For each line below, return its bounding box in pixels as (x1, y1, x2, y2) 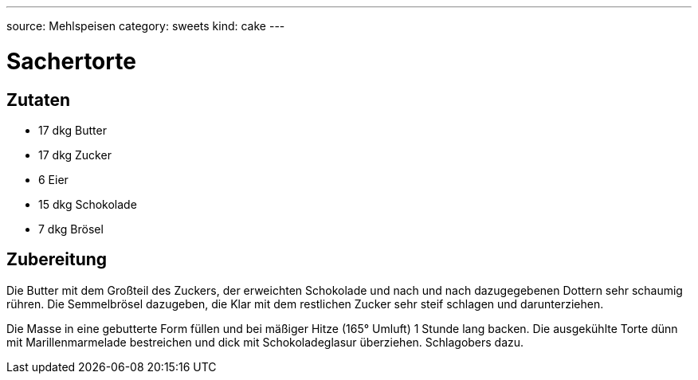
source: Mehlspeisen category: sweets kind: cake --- (6, 19, 285, 33)
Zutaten (6, 89, 71, 110)
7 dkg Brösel (38, 221, 104, 236)
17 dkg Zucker (38, 147, 112, 162)
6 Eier (38, 172, 69, 186)
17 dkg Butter (38, 123, 107, 137)
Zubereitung (6, 249, 108, 270)
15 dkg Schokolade (38, 197, 137, 211)
